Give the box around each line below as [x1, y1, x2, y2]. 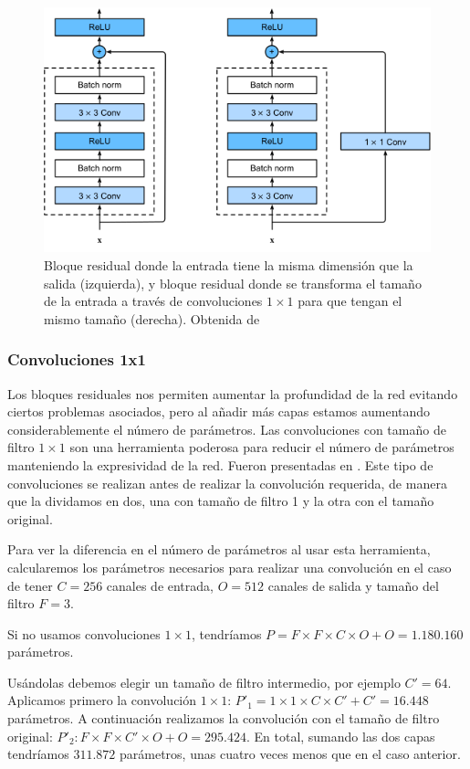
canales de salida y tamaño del [267, 575, 439, 595]
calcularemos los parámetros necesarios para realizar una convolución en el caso [7, 557, 452, 576]
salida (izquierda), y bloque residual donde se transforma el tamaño [44, 273, 422, 292]
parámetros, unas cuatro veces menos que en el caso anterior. [120, 744, 461, 764]
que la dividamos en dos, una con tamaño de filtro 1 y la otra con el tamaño [7, 491, 434, 511]
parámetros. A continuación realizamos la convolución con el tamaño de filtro [7, 709, 440, 728]
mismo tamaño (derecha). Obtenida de [44, 309, 260, 328]
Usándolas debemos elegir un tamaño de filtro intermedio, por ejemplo [7, 672, 401, 691]
